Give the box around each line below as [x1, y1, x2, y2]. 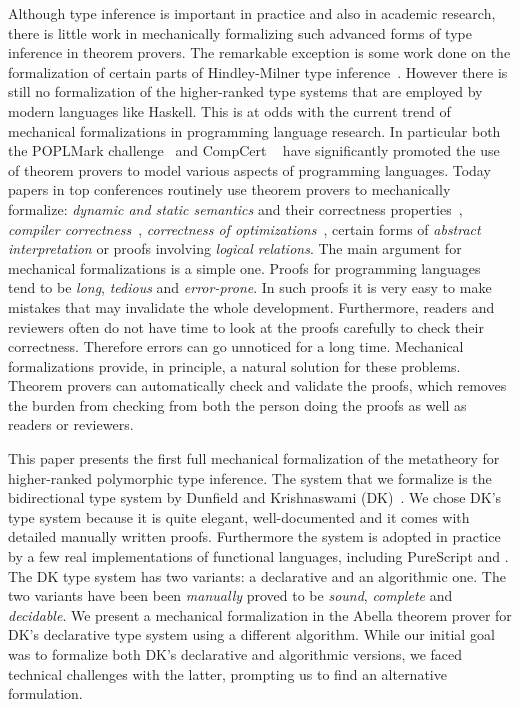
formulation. [8, 683, 83, 704]
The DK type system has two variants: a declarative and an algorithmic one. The [8, 565, 506, 586]
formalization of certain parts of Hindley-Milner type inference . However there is [8, 61, 508, 82]
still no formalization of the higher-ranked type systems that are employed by [8, 81, 483, 102]
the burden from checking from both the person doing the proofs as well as [8, 394, 467, 415]
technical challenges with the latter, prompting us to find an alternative [8, 663, 447, 684]
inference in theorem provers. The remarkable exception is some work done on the [8, 42, 511, 63]
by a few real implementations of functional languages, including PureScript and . [8, 546, 509, 567]
